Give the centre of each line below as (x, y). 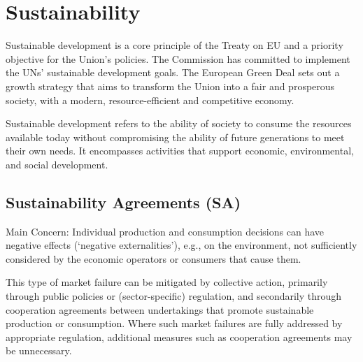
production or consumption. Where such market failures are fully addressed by (174, 323)
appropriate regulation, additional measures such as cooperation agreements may (179, 336)
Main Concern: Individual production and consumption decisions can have (165, 231)
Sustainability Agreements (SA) (123, 202)
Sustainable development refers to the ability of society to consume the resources (179, 123)
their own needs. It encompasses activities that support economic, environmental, (180, 151)
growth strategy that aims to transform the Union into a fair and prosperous (170, 86)
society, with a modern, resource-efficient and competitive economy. (150, 100)
